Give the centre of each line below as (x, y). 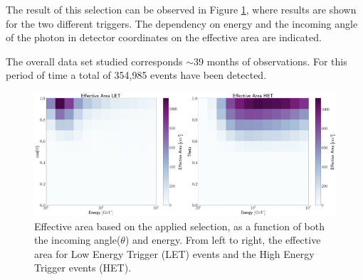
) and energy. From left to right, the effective (223, 240)
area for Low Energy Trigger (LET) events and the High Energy (174, 253)
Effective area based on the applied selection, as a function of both (180, 226)
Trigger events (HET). (83, 268)
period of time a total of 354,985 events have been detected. (136, 75)
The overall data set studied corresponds (94, 61)
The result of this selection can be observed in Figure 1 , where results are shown (181, 9)
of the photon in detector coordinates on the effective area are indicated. (164, 37)
